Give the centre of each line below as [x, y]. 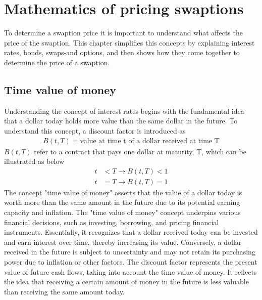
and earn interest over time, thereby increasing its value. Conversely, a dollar [123, 242]
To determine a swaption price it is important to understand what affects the [123, 33]
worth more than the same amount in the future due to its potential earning [122, 202]
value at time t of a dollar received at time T [150, 141]
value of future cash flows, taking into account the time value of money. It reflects [130, 271]
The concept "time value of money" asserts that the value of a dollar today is [123, 192]
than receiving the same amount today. [64, 291]
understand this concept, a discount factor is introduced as [95, 130]
